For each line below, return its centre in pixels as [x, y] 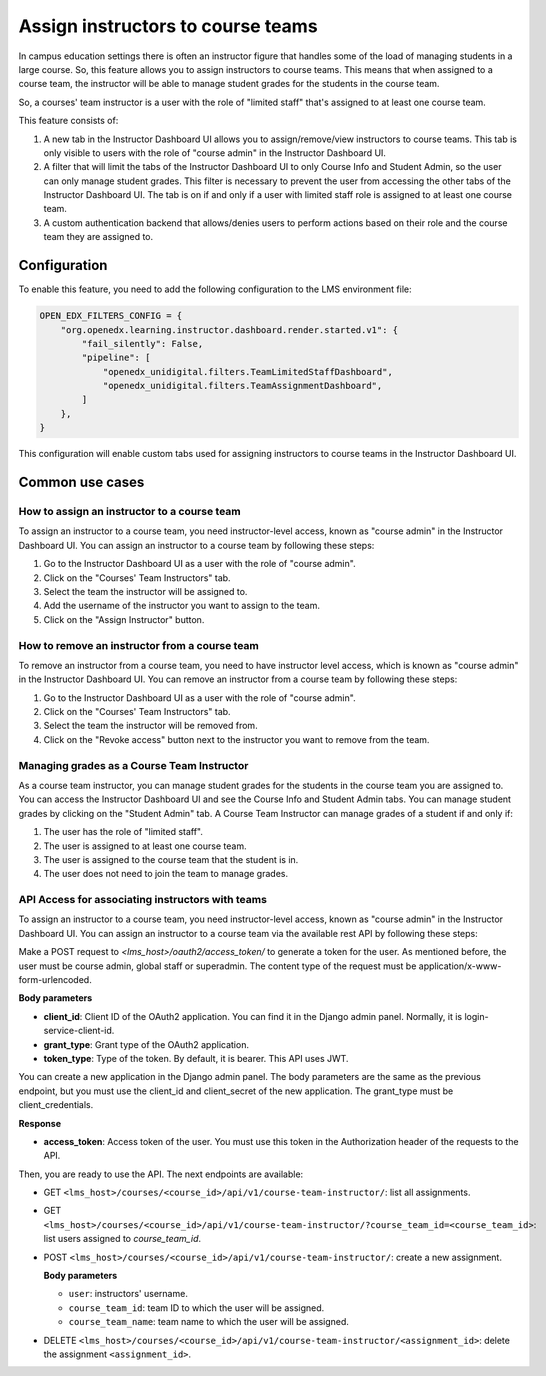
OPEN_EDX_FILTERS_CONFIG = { [111, 316]
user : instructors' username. [128, 1294]
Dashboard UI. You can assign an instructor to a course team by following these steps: [196, 545]
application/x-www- [460, 966]
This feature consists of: [68, 121]
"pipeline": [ [116, 358]
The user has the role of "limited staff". [123, 832]
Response [40, 1123]
